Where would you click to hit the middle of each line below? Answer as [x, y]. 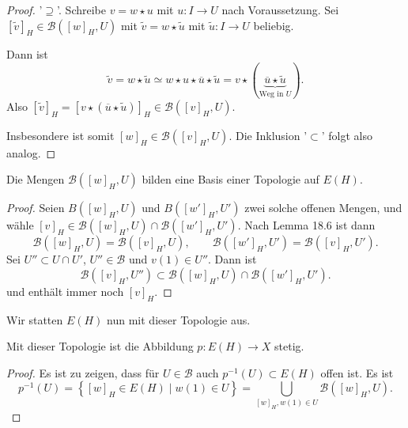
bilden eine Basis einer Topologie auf [230, 179]
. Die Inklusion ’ [268, 135]
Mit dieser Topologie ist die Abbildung [100, 346]
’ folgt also [347, 135]
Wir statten [35, 319]
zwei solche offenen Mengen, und [323, 208]
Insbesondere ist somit [60, 135]
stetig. [289, 346]
